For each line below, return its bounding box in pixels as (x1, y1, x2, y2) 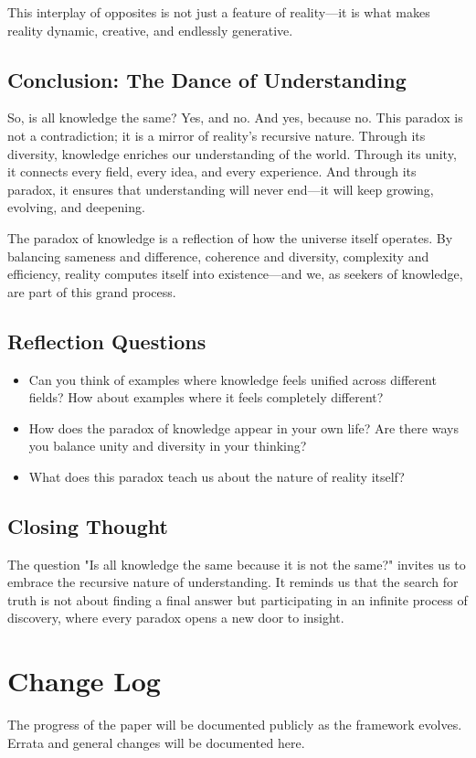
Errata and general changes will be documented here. (7, 732, 305, 752)
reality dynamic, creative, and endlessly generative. (7, 20, 293, 39)
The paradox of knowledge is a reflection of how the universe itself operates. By (7, 228, 453, 247)
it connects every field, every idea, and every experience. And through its (7, 162, 417, 181)
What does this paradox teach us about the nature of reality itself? (28, 466, 405, 486)
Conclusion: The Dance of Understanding (7, 65, 407, 93)
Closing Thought (7, 511, 168, 539)
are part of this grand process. (7, 282, 176, 301)
